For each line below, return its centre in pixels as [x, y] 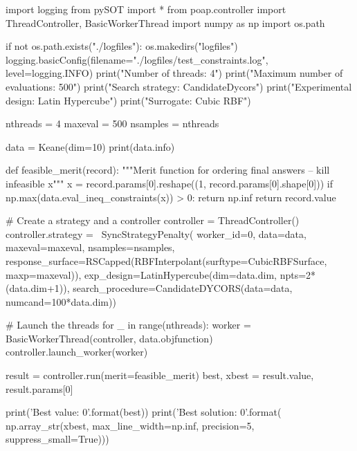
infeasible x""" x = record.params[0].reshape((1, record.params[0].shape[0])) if [169, 183]
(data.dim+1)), [38, 288]
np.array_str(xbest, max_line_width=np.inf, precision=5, [130, 425]
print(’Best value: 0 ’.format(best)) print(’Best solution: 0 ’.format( [144, 412]
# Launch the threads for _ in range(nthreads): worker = [128, 325]
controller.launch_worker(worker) [77, 352]
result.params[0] [39, 388]
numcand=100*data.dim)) [61, 301]
